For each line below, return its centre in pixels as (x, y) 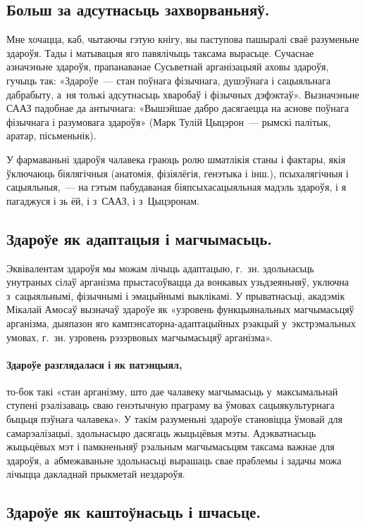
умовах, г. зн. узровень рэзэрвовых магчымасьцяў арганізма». (140, 337)
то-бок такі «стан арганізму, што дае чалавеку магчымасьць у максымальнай (172, 391)
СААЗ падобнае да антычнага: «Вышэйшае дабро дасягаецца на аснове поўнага (178, 108)
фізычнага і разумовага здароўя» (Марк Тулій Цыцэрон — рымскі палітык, (169, 121)
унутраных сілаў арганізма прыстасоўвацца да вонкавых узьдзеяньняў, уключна (178, 282)
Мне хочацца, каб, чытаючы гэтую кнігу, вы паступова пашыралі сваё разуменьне (183, 39)
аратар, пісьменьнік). (51, 135)
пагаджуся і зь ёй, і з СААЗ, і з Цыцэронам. (103, 200)
